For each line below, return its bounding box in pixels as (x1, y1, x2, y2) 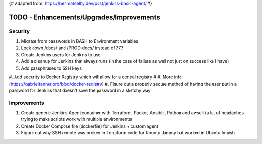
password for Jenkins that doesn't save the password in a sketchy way (9, 87, 151, 93)
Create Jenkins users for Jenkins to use (21, 51, 101, 58)
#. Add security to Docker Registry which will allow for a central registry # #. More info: (9, 74, 183, 80)
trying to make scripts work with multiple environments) (21, 116, 133, 122)
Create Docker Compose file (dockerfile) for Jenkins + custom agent (21, 123, 159, 129)
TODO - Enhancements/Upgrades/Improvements (9, 13, 160, 21)
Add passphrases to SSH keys (21, 65, 82, 71)
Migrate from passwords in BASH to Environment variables (21, 38, 139, 44)
